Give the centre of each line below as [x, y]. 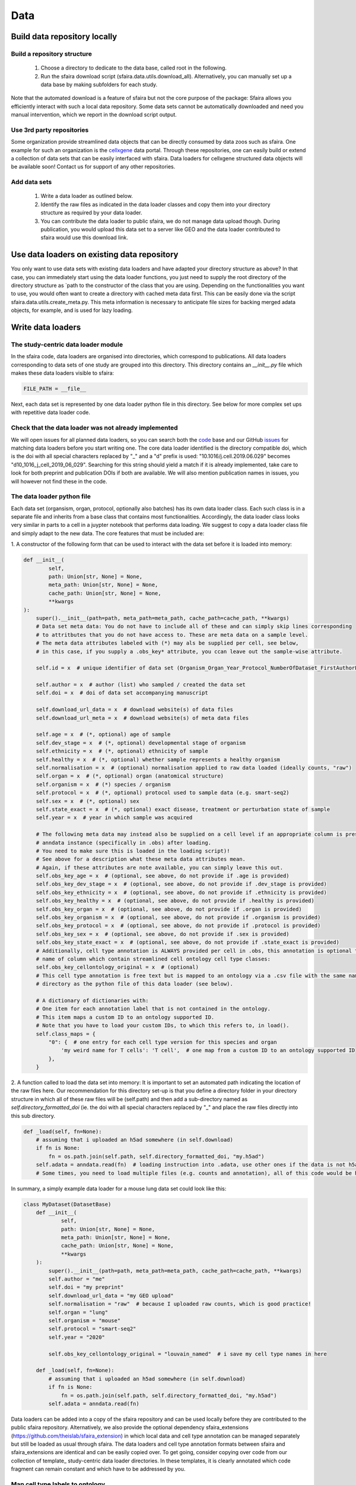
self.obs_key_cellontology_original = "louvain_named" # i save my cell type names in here [188, 1354]
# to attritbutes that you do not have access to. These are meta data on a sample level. [172, 635]
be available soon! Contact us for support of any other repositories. [93, 167]
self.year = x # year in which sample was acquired [114, 818]
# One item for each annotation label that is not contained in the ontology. [153, 1009]
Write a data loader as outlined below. [87, 196]
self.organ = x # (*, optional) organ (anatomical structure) [130, 776]
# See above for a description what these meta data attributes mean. [141, 859]
